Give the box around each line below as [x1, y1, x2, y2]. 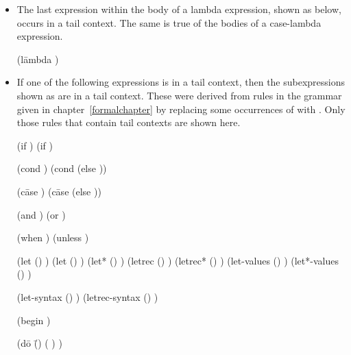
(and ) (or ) [16, 207, 66, 221]
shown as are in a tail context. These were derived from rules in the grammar [16, 88, 342, 102]
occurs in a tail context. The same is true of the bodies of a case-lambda [16, 15, 322, 29]
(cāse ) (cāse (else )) [16, 184, 101, 198]
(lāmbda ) [16, 51, 59, 66]
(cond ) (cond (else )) [16, 161, 107, 175]
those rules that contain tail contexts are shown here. [16, 115, 241, 130]
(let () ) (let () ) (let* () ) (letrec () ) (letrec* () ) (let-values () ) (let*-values [16, 253, 339, 267]
